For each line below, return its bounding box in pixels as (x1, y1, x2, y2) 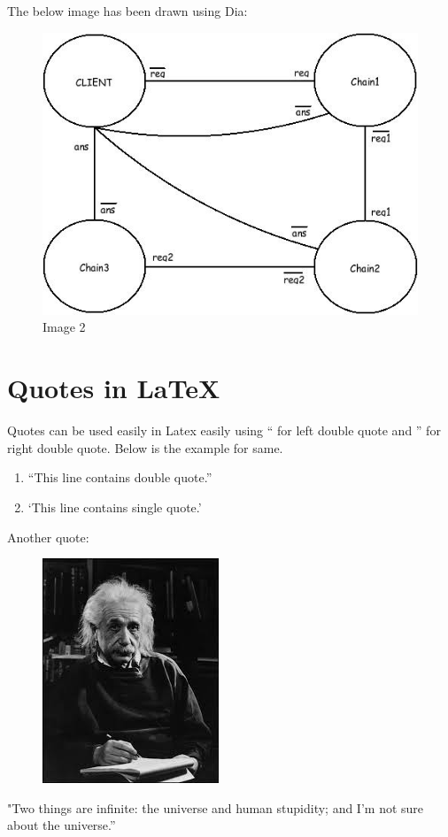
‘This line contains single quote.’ (27, 497, 202, 516)
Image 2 (42, 318, 86, 336)
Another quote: (7, 527, 89, 546)
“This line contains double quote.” (27, 468, 212, 487)
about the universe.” (7, 816, 116, 834)
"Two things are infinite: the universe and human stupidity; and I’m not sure (7, 798, 424, 817)
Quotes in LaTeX (7, 370, 220, 406)
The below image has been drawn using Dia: (7, 2, 248, 19)
